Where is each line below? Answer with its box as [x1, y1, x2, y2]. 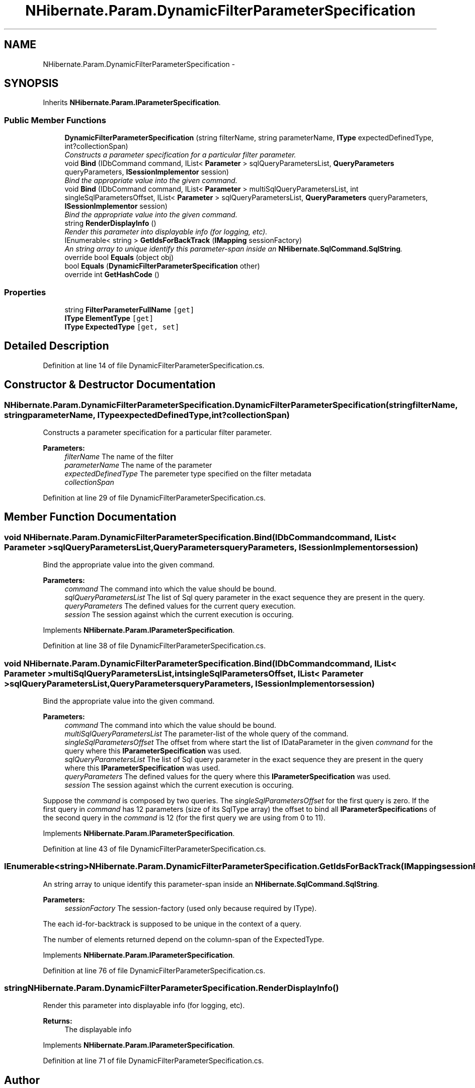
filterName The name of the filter [64, 452, 174, 461]
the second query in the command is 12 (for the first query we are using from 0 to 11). [43, 813, 326, 822]
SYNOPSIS [4, 77, 59, 90]
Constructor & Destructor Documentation [4, 378, 216, 391]
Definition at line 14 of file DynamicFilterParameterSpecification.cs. [43, 361, 265, 370]
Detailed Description [4, 340, 109, 353]
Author [4, 1073, 40, 1086]
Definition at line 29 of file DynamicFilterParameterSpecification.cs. [43, 493, 266, 502]
